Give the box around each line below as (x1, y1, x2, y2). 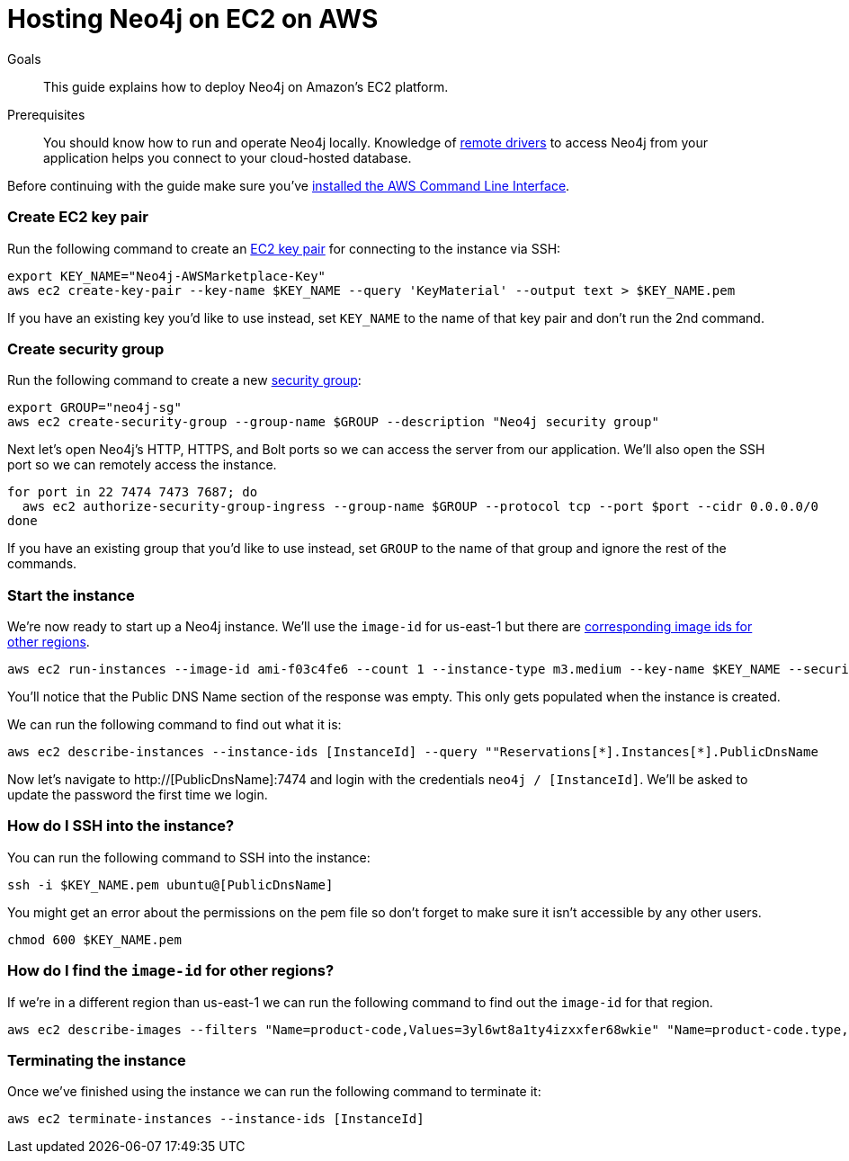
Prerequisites (7, 106, 85, 122)
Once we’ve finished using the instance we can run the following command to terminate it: (7, 1084, 541, 1100)
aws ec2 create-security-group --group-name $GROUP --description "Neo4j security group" (7, 415, 659, 430)
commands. (7, 556, 77, 572)
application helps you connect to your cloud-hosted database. (43, 149, 412, 165)
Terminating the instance (7, 1050, 186, 1069)
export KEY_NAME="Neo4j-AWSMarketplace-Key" (7, 268, 326, 283)
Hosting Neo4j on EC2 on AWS (7, 4, 379, 34)
